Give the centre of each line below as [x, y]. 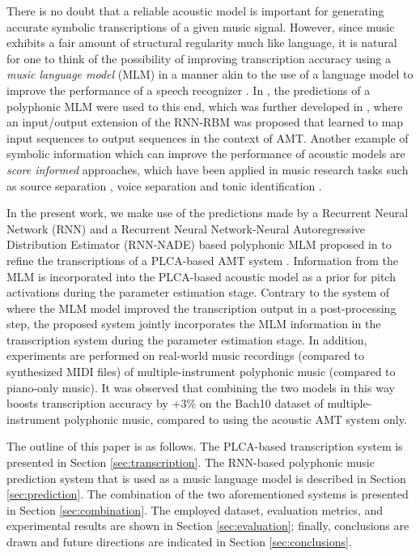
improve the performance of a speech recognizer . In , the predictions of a [189, 90]
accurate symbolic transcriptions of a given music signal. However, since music [201, 26]
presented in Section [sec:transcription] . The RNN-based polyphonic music [191, 462]
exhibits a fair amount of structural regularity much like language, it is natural [202, 43]
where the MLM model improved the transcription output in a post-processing [202, 308]
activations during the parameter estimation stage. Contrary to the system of [198, 292]
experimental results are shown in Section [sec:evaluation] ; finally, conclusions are [208, 526]
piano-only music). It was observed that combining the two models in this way [201, 387]
